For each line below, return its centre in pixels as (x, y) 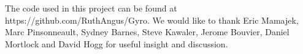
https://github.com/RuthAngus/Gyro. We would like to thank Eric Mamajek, (152, 20)
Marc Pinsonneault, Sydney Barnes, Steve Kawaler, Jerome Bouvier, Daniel (147, 32)
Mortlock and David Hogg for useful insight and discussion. (117, 43)
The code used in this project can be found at (91, 8)
